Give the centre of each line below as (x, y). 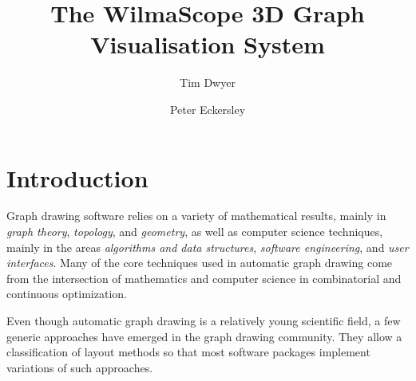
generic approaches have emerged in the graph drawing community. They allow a (204, 336)
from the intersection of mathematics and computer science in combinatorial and (204, 278)
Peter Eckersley (208, 109)
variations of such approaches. (80, 367)
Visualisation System (208, 44)
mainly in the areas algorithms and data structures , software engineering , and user (208, 247)
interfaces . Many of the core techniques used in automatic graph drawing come (200, 263)
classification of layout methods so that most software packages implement (188, 352)
